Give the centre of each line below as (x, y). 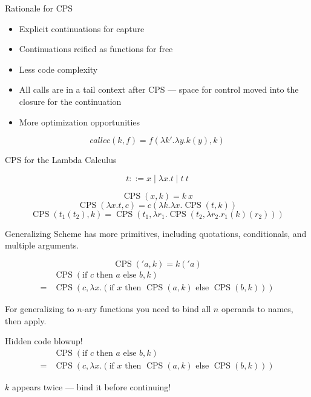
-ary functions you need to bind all (146, 309)
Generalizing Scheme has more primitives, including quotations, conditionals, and (156, 233)
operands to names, (257, 309)
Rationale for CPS (39, 8)
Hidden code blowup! (44, 341)
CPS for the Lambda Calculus (61, 160)
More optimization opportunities (80, 122)
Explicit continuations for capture (82, 28)
